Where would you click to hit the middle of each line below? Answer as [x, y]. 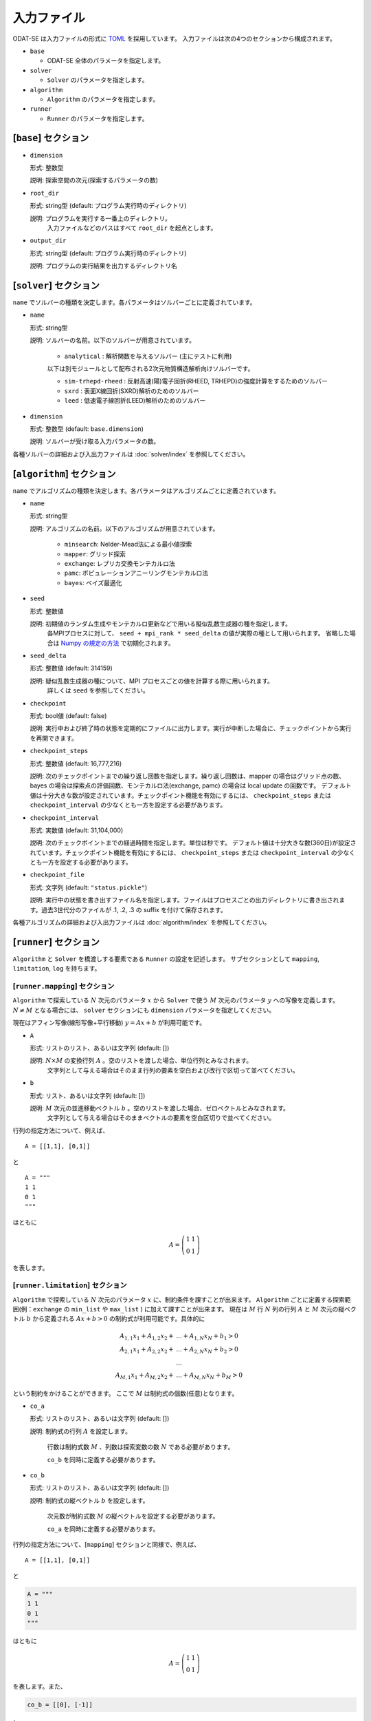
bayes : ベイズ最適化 [93, 582]
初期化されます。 [150, 643]
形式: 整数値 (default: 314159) [71, 668]
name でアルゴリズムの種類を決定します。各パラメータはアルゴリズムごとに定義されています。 [146, 490]
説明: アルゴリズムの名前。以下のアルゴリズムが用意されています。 [124, 528]
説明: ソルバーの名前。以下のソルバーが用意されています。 [113, 340]
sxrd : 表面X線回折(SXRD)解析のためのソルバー [132, 391]
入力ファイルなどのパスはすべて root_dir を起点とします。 [132, 228]
